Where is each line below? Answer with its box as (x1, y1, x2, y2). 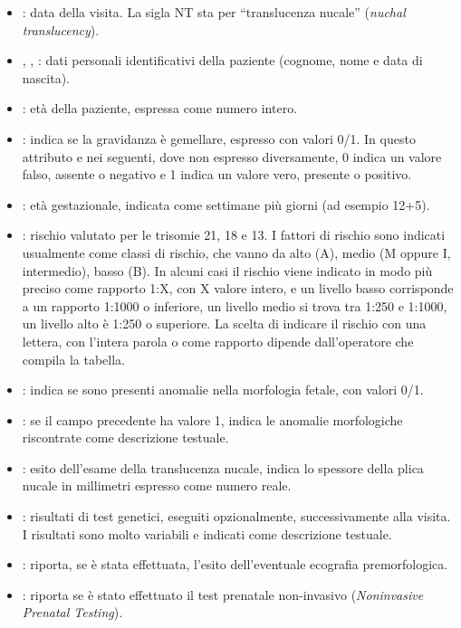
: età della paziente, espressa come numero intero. (22, 99, 298, 118)
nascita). (22, 68, 70, 87)
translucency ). (22, 20, 100, 39)
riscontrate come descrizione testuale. (22, 428, 229, 447)
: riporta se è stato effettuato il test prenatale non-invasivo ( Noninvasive (22, 585, 424, 604)
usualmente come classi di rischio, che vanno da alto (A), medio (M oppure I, (22, 243, 451, 262)
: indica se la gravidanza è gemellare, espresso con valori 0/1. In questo (22, 128, 416, 147)
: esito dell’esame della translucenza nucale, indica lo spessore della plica (22, 458, 424, 477)
